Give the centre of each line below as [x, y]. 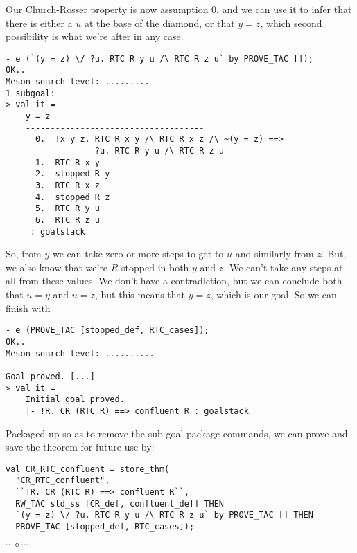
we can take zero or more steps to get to [138, 254]
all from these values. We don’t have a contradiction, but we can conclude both [174, 281]
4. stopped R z [72, 197]
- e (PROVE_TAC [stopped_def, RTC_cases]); [107, 330]
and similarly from [275, 254]
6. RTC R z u [68, 220]
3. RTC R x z [68, 185]
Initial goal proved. [75, 400]
